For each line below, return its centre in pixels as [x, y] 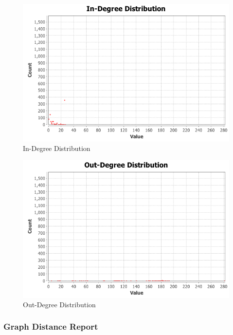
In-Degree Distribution [57, 148]
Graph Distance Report [51, 326]
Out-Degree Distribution [59, 305]
